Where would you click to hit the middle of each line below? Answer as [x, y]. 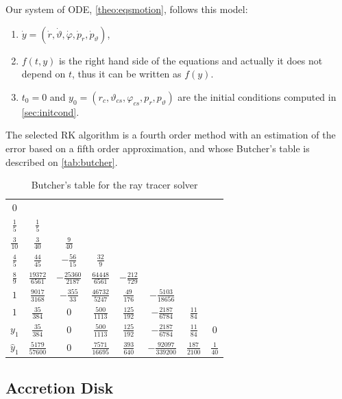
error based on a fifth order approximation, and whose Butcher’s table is [158, 148]
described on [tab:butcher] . [62, 161]
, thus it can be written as [126, 74]
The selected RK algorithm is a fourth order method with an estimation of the [171, 135]
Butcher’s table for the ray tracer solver [114, 185]
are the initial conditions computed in [257, 96]
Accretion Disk [60, 387]
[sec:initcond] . [50, 111]
